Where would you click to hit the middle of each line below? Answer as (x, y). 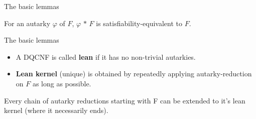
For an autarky (27, 23)
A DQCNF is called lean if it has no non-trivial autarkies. (106, 56)
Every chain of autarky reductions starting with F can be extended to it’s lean (125, 100)
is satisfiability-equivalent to (139, 23)
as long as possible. (62, 83)
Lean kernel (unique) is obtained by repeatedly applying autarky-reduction (134, 74)
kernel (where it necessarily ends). (56, 110)
